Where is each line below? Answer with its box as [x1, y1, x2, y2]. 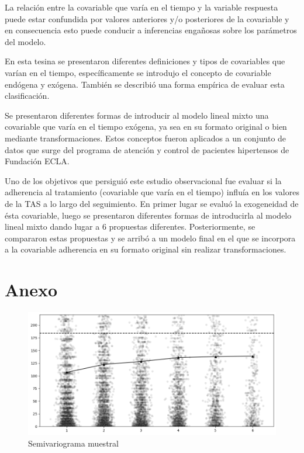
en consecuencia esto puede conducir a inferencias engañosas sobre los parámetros [5, 24, 297, 36]
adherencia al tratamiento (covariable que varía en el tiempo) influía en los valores [5, 186, 299, 198]
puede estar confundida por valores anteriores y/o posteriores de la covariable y [5, 12, 289, 25]
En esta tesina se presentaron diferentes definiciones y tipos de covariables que [5, 55, 285, 67]
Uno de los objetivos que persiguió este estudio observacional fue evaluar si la [5, 174, 282, 186]
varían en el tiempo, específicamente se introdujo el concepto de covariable [5, 66, 271, 78]
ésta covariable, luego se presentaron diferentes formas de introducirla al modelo [5, 209, 292, 221]
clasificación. [5, 89, 50, 102]
